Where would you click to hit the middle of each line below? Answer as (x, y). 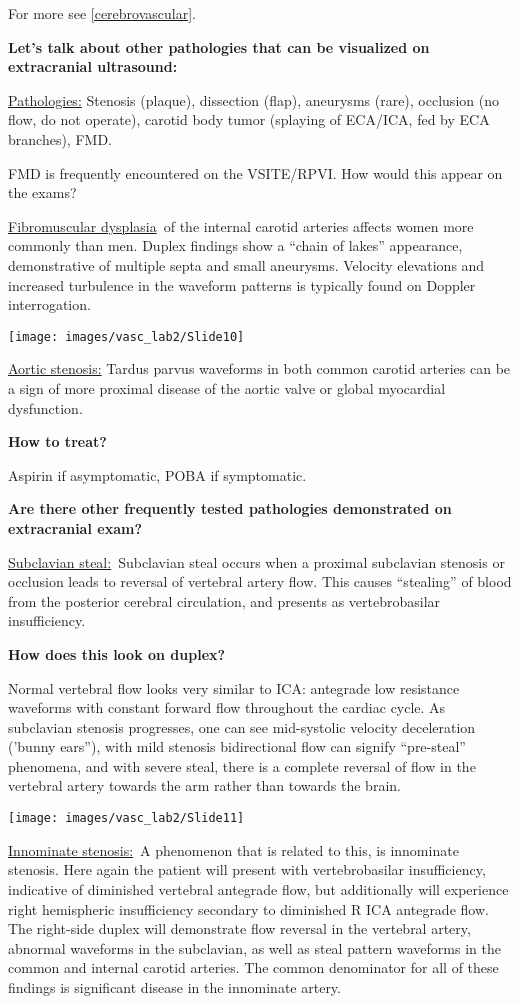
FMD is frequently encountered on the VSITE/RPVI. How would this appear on (255, 172)
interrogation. (49, 304)
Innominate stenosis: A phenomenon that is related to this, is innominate (233, 849)
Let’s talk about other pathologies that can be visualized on (219, 46)
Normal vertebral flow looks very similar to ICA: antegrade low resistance (234, 687)
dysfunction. (45, 407)
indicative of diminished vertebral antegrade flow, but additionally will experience (258, 888)
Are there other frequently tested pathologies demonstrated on (230, 508)
